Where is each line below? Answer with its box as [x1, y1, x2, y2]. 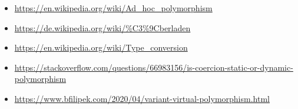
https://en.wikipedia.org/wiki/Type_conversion [14, 41, 188, 54]
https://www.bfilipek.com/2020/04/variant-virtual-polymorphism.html [14, 92, 270, 104]
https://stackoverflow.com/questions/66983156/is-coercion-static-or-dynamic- [14, 61, 293, 73]
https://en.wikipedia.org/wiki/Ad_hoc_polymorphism [14, 2, 213, 14]
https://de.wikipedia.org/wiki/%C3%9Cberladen [14, 21, 191, 34]
